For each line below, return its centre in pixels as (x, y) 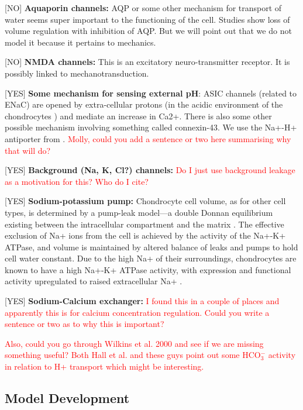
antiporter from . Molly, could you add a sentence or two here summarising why (148, 138)
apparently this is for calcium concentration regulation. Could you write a (137, 312)
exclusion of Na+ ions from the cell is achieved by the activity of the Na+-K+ (145, 235)
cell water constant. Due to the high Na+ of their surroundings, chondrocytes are (151, 258)
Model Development (67, 398)
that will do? (28, 150)
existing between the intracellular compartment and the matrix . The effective (144, 224)
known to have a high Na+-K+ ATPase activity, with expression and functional (148, 269)
